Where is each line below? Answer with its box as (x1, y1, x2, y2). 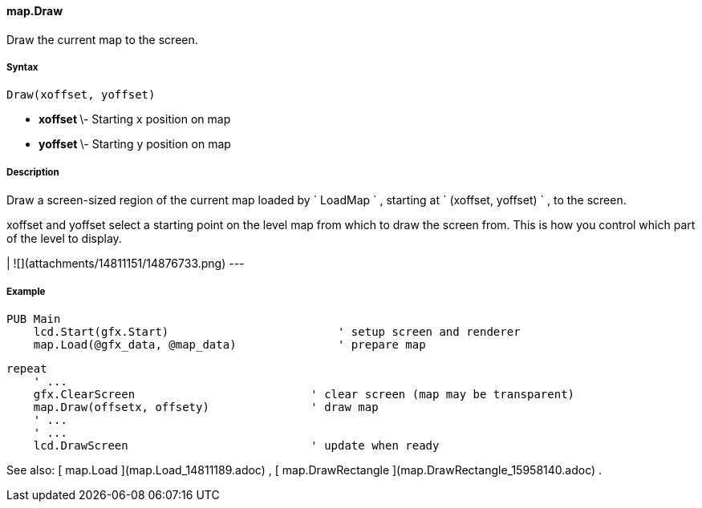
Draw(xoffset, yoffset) (6, 88, 156, 102)
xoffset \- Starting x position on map (39, 112, 231, 127)
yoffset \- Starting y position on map (39, 137, 231, 151)
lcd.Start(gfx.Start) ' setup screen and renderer (33, 325, 521, 338)
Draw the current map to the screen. (6, 32, 198, 46)
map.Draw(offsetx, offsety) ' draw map (33, 400, 379, 413)
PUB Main (6, 312, 61, 325)
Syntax (6, 62, 39, 73)
